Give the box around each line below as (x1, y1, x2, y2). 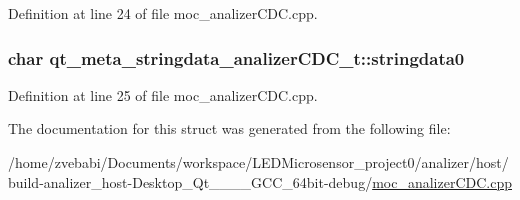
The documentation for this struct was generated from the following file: (8, 118, 451, 139)
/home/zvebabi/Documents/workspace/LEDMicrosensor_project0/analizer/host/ (8, 152, 509, 172)
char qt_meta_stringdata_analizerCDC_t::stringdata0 (8, 45, 465, 70)
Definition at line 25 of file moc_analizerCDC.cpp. (8, 84, 318, 105)
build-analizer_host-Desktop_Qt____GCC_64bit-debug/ (8, 171, 373, 192)
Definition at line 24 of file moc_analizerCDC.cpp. (8, 3, 318, 23)
